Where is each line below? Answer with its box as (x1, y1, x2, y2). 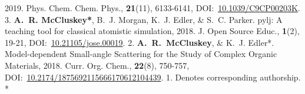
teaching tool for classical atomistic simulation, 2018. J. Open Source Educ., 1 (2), (5, 25, 300, 37)
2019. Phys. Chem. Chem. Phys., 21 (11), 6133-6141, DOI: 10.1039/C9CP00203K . (5, 2, 300, 14)
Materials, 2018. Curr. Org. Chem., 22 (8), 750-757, (5, 59, 190, 71)
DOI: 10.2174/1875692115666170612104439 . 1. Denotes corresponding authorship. (5, 70, 301, 83)
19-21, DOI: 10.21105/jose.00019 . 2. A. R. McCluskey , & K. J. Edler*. (5, 36, 274, 48)
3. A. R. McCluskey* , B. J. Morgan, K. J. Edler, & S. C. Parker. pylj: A (5, 13, 283, 25)
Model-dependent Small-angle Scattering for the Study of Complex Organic (5, 48, 277, 60)
